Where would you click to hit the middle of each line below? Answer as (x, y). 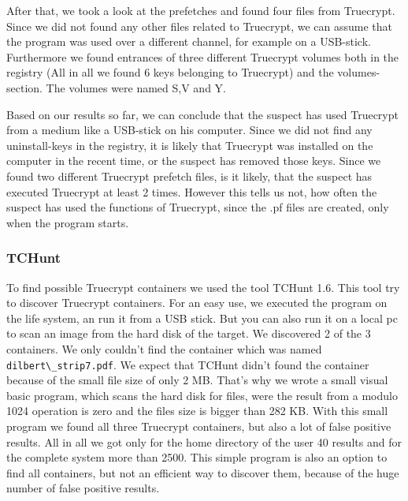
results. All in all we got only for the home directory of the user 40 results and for (204, 441)
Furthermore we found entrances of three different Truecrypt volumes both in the (203, 56)
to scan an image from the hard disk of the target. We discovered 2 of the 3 (189, 333)
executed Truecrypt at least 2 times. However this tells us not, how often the (192, 191)
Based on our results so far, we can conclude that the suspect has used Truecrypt (202, 114)
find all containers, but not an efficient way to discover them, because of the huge (203, 472)
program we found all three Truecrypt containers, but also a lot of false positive (199, 426)
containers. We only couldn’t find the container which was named (164, 348)
